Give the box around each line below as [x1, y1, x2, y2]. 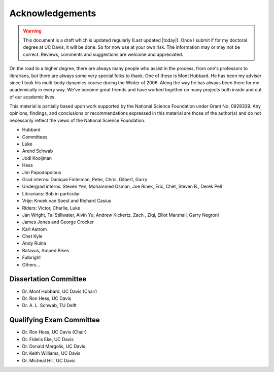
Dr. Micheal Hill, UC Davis [22, 357, 76, 363]
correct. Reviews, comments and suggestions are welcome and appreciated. [23, 51, 184, 57]
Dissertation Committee [9, 275, 87, 284]
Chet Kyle [22, 233, 43, 240]
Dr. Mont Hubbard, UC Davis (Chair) [22, 288, 97, 294]
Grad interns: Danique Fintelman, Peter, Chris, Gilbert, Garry [22, 176, 148, 182]
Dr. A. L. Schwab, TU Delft [22, 302, 77, 309]
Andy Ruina [22, 240, 47, 246]
